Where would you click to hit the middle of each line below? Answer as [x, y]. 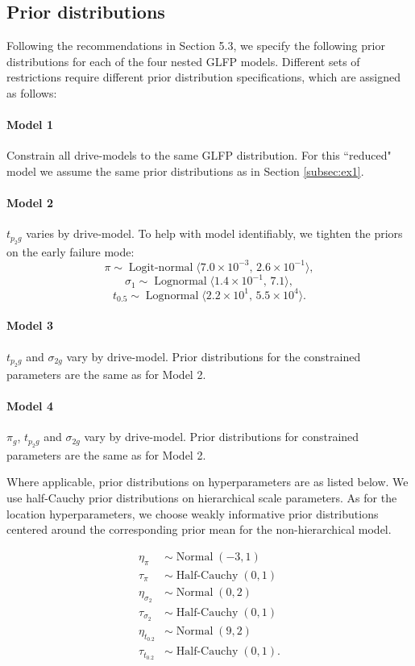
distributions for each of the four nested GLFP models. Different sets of [183, 61]
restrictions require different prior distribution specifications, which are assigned [203, 77]
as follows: [32, 92]
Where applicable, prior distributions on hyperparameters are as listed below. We [207, 482]
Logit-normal [161, 267]
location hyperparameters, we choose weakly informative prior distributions [193, 513]
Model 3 [30, 325]
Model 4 [30, 406]
